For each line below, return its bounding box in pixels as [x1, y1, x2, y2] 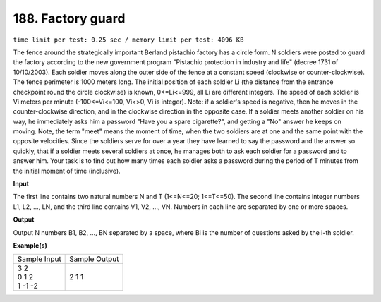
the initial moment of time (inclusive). [13, 167, 121, 175]
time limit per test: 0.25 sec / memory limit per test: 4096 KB [13, 35, 244, 44]
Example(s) [13, 241, 47, 250]
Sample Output [69, 254, 119, 264]
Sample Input [17, 254, 61, 264]
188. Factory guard [13, 11, 126, 26]
